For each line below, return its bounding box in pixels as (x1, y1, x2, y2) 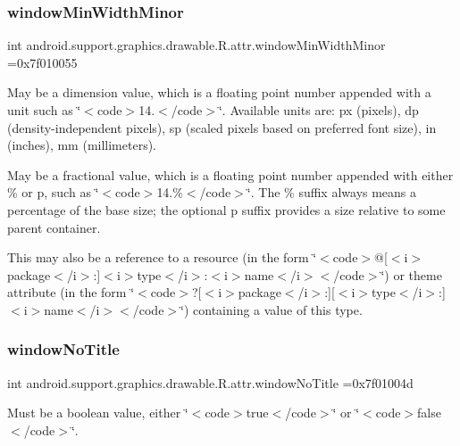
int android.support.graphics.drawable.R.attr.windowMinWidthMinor (7, 36, 386, 54)
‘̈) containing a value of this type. (180, 300, 363, 318)
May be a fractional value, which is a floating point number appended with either (7, 165, 454, 184)
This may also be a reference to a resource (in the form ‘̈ (7, 248, 317, 267)
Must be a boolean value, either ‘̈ (7, 403, 188, 422)
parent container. (7, 218, 101, 236)
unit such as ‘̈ (7, 101, 81, 119)
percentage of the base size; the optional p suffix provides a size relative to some (7, 200, 446, 219)
